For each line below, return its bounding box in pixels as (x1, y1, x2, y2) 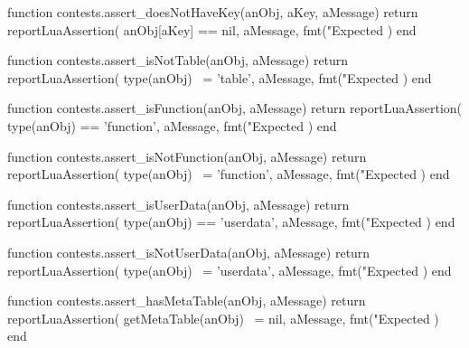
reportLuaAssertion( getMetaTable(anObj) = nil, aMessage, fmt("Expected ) (7, 308, 439, 327)
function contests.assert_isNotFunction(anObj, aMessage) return (7, 146, 367, 165)
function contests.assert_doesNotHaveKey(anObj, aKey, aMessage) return (7, 3, 418, 21)
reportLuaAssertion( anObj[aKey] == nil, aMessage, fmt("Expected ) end (7, 20, 417, 39)
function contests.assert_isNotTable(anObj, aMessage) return (7, 51, 349, 70)
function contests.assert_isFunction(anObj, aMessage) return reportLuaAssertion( (7, 99, 463, 118)
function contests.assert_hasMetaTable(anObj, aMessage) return (7, 291, 366, 310)
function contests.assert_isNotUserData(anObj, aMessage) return (7, 242, 371, 261)
